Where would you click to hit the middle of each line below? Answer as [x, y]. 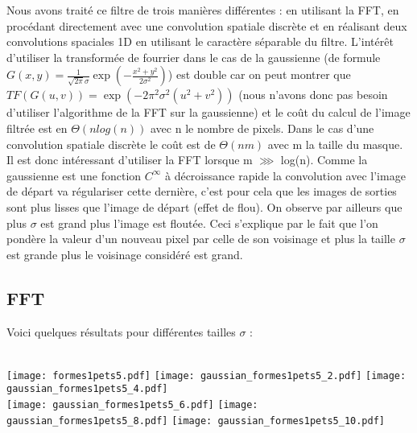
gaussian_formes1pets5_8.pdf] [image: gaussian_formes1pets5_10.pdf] [196, 421]
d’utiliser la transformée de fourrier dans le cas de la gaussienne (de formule [194, 57]
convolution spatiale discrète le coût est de [111, 144]
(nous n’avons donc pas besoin [313, 95]
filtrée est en [37, 128]
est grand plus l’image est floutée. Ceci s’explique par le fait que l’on [209, 223]
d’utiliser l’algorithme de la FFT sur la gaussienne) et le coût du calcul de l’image [208, 112]
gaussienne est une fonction [74, 175]
